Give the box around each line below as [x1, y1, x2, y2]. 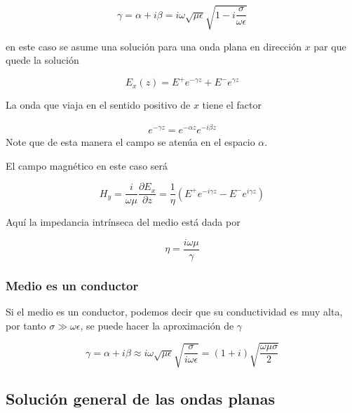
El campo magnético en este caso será [6, 158, 168, 172]
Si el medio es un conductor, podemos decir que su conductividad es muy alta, [6, 304, 343, 319]
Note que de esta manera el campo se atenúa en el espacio [6, 134, 255, 149]
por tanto [6, 318, 46, 332]
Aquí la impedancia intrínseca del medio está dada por [6, 215, 241, 229]
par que [313, 39, 346, 53]
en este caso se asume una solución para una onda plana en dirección [6, 39, 302, 53]
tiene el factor [202, 97, 262, 112]
